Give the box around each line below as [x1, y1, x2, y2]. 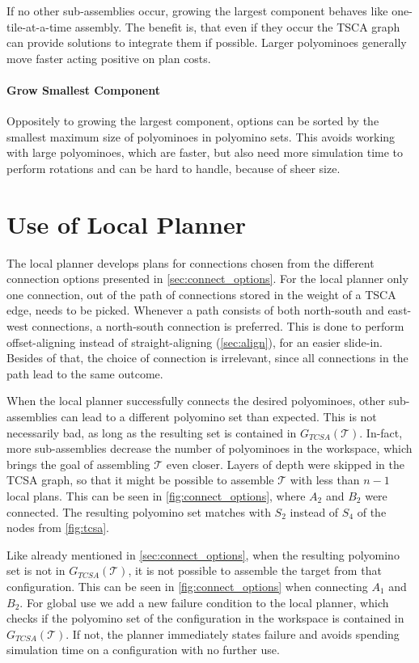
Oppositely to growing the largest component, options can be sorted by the [6, 112, 379, 129]
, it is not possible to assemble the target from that [128, 562, 382, 579]
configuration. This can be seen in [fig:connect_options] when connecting [6, 577, 368, 594]
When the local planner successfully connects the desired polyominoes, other [6, 392, 386, 409]
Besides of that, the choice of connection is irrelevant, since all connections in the [6, 349, 408, 366]
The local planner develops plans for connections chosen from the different [6, 254, 375, 271]
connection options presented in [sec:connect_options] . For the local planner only [6, 270, 408, 287]
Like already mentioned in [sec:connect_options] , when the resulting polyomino [6, 546, 400, 563]
